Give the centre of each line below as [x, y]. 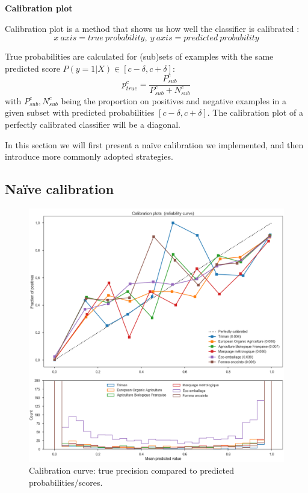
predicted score [32, 68]
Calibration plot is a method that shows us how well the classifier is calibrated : [152, 28]
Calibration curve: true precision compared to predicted [131, 470]
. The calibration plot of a [255, 112]
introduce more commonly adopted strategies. [89, 156]
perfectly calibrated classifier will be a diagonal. [93, 124]
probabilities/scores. [66, 482]
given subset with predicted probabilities [80, 112]
